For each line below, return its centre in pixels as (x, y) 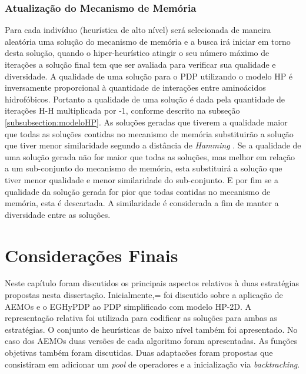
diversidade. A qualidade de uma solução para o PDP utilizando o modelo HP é (149, 76)
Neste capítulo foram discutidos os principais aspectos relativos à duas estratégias (152, 283)
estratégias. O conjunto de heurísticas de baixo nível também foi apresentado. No (151, 329)
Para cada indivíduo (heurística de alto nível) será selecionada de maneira (138, 30)
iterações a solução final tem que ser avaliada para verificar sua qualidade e (140, 64)
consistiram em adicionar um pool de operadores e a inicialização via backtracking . (152, 364)
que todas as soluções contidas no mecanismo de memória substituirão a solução (149, 133)
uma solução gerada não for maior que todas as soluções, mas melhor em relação (150, 156)
